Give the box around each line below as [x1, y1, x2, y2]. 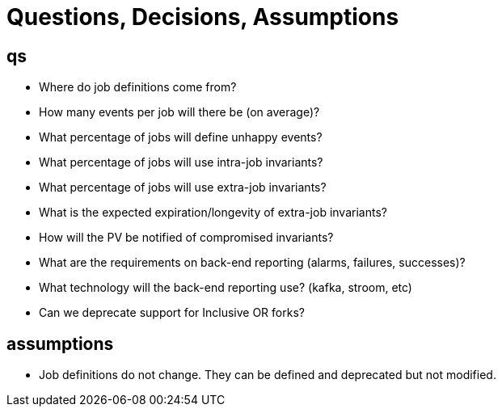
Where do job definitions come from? [39, 80, 237, 95]
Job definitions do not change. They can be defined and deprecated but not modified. [39, 368, 496, 382]
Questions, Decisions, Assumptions [6, 3, 399, 31]
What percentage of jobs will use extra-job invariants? [39, 180, 327, 195]
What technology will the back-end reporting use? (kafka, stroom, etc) [39, 280, 412, 295]
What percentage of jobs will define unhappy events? [39, 130, 323, 145]
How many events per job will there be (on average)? [39, 105, 320, 120]
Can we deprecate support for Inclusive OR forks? [39, 306, 305, 320]
